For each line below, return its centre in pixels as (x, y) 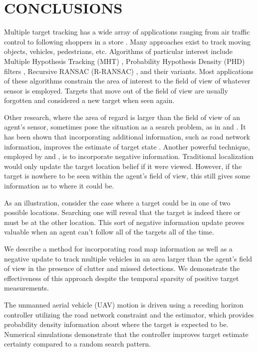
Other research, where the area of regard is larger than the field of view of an (122, 117)
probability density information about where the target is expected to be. (116, 324)
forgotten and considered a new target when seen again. (89, 100)
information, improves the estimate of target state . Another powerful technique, (127, 146)
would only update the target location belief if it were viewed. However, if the (123, 166)
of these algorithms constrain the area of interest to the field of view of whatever (127, 81)
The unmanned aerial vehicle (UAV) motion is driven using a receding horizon (124, 304)
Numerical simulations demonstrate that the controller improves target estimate (126, 334)
